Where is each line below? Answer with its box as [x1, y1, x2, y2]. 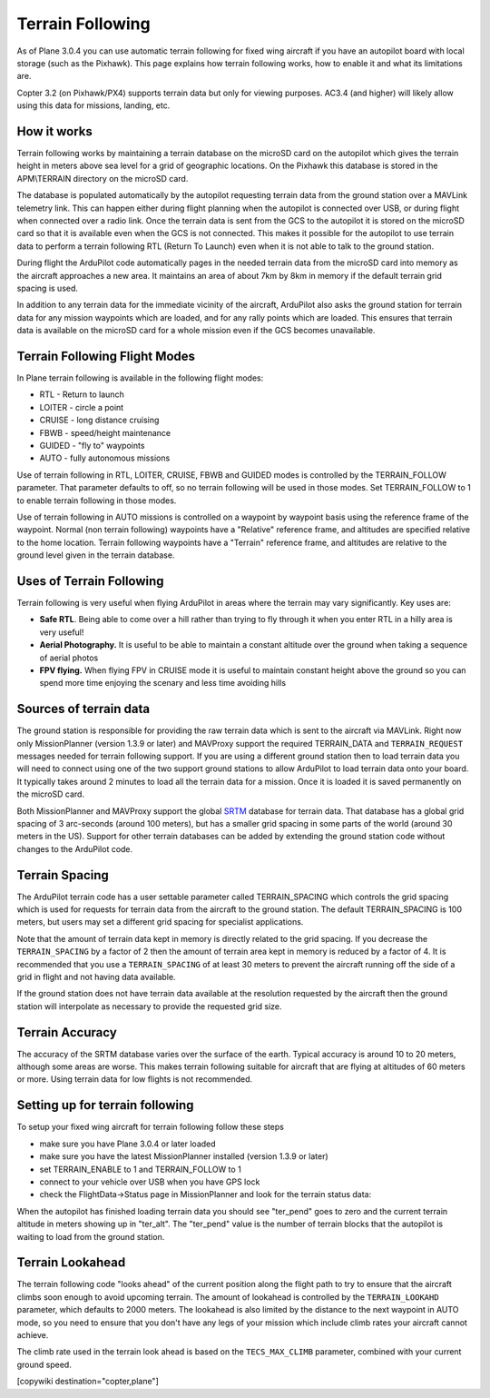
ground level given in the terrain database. [16, 550, 175, 560]
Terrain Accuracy [16, 1025, 117, 1040]
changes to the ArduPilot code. [16, 843, 133, 854]
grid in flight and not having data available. [16, 972, 176, 982]
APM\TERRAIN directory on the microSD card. [16, 173, 189, 183]
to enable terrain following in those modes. [16, 495, 177, 506]
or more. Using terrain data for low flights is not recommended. [16, 1074, 253, 1085]
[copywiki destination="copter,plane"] [16, 1376, 159, 1387]
